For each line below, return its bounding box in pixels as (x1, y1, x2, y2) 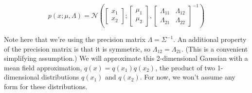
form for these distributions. (4, 81, 88, 92)
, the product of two (155, 62, 216, 72)
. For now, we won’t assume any (140, 72, 235, 82)
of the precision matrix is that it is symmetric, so (4, 43, 151, 53)
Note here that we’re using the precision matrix (4, 34, 145, 44)
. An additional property (173, 34, 247, 44)
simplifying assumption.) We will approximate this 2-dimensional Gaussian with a (4, 53, 248, 63)
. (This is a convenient (181, 43, 248, 53)
